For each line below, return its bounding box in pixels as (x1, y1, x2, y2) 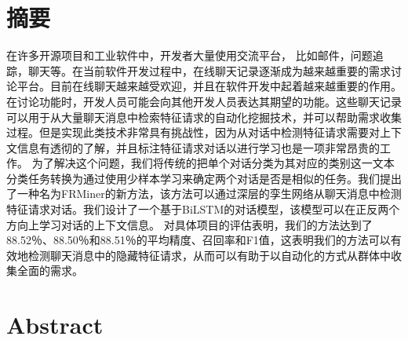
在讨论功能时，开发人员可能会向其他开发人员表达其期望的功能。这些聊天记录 (6, 93, 402, 109)
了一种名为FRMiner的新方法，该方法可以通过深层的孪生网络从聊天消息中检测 (6, 185, 402, 202)
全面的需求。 (16, 262, 83, 279)
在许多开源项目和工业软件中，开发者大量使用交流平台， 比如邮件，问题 (6, 47, 373, 64)
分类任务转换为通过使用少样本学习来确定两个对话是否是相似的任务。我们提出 (6, 170, 402, 186)
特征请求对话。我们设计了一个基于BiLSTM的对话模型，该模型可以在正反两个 (6, 201, 400, 218)
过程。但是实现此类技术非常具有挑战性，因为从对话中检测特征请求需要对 (6, 124, 380, 141)
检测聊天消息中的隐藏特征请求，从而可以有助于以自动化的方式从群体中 (27, 247, 391, 263)
